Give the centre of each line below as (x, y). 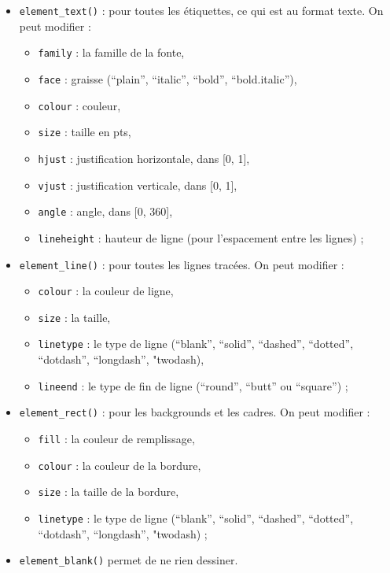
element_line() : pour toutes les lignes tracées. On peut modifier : (182, 264)
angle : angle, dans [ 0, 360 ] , (105, 211)
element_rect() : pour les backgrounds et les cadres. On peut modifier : (195, 412)
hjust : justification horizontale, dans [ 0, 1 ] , (144, 158)
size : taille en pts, (85, 132)
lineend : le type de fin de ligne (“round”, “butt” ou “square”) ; (193, 385)
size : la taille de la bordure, (109, 492)
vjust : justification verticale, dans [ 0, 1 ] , (138, 185)
